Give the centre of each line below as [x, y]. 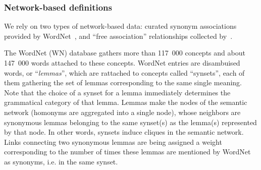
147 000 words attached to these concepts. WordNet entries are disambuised [122, 63]
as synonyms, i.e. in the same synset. [61, 161]
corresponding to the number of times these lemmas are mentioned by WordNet [127, 152]
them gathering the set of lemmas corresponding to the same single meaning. [123, 82]
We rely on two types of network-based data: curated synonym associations [120, 26]
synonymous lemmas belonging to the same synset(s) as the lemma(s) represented [130, 122]
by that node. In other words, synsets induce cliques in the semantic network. [124, 132]
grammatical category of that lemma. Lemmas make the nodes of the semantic [126, 102]
